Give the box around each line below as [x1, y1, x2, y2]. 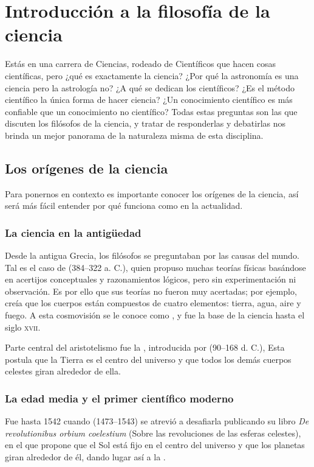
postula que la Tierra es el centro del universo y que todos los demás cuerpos [5, 353, 292, 365]
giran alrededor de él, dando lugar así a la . [5, 451, 166, 463]
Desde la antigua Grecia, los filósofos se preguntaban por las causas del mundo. [5, 249, 299, 262]
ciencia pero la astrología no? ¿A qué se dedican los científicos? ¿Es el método [5, 81, 295, 94]
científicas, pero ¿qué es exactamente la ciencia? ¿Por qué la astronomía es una [5, 69, 299, 82]
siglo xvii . [5, 320, 41, 333]
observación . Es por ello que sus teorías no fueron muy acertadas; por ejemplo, [5, 284, 297, 297]
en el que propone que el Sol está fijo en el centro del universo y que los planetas [5, 438, 305, 451]
